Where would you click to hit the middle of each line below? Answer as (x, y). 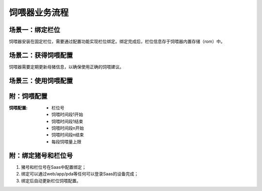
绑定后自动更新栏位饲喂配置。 (51, 181)
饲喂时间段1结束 (67, 121)
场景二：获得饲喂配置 (41, 55)
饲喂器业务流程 (39, 13)
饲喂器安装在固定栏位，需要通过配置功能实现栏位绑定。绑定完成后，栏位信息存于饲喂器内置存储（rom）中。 (117, 42)
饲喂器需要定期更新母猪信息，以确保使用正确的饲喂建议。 (66, 67)
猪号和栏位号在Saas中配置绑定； (54, 167)
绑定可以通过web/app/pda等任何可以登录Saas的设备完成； (80, 174)
